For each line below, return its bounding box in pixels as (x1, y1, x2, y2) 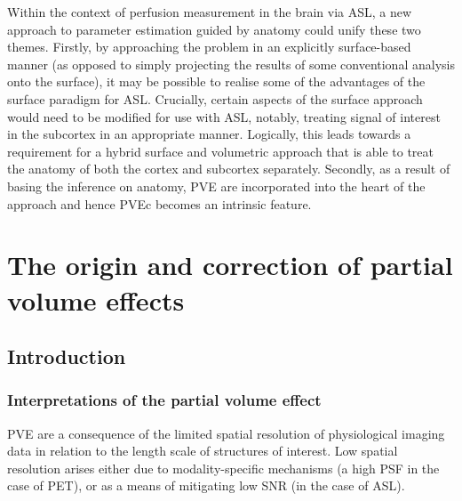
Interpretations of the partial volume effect (7, 389, 322, 411)
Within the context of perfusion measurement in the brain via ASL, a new (7, 3, 412, 20)
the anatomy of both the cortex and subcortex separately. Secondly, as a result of (7, 159, 450, 178)
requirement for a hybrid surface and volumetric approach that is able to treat (7, 141, 434, 160)
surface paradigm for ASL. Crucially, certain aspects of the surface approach (7, 89, 423, 108)
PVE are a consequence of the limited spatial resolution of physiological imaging (7, 424, 445, 442)
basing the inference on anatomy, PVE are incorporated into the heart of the (7, 176, 426, 195)
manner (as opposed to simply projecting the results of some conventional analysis (7, 54, 455, 73)
